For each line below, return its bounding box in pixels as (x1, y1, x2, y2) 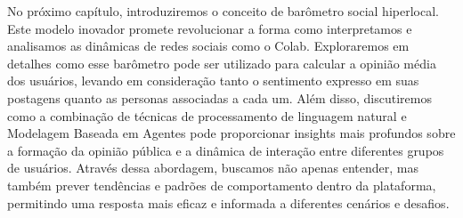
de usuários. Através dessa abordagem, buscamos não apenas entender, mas (7, 158, 419, 177)
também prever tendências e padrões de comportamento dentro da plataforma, (7, 175, 436, 194)
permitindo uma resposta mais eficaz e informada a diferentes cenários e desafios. (7, 193, 450, 212)
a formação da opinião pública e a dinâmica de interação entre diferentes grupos (7, 141, 444, 159)
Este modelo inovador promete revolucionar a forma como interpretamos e (7, 19, 412, 37)
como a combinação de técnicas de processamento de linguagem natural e (7, 106, 407, 125)
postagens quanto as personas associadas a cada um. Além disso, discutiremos (7, 88, 432, 107)
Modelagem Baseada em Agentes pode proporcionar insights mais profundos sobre (7, 124, 456, 142)
